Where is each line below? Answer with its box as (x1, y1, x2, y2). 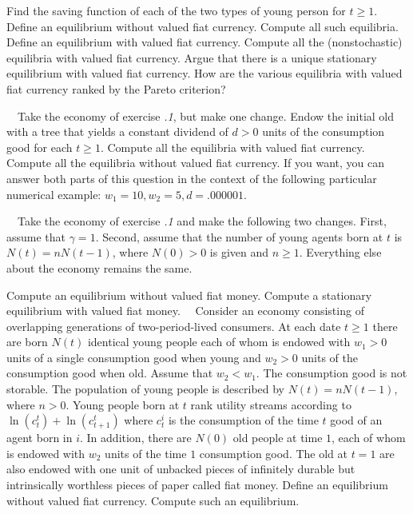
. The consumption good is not (256, 365, 407, 381)
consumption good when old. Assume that (6, 365, 213, 381)
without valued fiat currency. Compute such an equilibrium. (6, 492, 300, 508)
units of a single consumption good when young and (6, 349, 261, 365)
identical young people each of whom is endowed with (87, 333, 351, 350)
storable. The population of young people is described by (6, 381, 285, 397)
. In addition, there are (80, 429, 192, 446)
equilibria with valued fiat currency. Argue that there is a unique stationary (6, 49, 377, 66)
